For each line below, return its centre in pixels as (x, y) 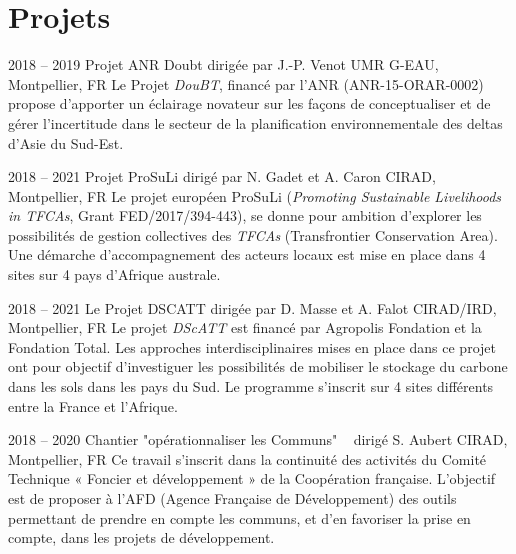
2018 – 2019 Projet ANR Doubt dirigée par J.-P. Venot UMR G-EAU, (223, 64)
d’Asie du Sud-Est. (66, 142)
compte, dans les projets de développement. (141, 537)
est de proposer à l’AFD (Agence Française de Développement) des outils (232, 498)
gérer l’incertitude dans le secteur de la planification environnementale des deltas (255, 122)
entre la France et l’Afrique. (93, 405)
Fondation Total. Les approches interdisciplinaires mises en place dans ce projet (252, 346)
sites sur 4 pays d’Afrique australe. (114, 274)
